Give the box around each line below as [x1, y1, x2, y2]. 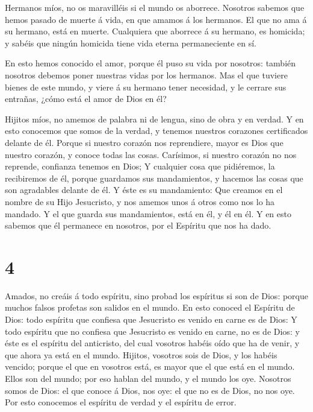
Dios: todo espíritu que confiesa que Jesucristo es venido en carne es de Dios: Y [5, 313, 297, 325]
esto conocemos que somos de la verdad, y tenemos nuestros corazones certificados [5, 124, 308, 137]
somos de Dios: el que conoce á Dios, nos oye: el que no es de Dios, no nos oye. [5, 384, 295, 396]
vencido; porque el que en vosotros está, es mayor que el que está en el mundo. [5, 360, 295, 373]
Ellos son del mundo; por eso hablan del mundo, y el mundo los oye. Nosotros [5, 372, 291, 384]
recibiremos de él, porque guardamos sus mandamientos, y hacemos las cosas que [5, 171, 303, 184]
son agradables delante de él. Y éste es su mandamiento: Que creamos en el [5, 183, 283, 196]
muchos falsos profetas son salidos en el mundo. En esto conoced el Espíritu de [5, 301, 295, 314]
